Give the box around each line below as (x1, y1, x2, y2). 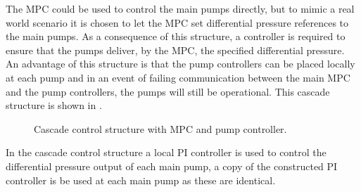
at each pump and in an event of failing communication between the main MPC (6, 70, 350, 84)
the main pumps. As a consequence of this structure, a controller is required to (6, 29, 346, 44)
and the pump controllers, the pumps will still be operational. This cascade (6, 84, 330, 98)
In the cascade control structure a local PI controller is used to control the (6, 145, 327, 160)
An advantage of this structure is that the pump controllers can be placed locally (6, 56, 355, 71)
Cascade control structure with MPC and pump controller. (34, 121, 287, 136)
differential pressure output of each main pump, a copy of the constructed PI (6, 158, 338, 173)
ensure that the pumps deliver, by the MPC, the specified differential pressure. (6, 42, 345, 57)
